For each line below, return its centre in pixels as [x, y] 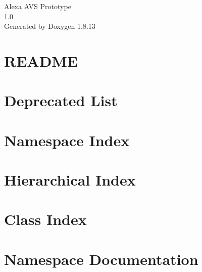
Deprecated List [61, 100]
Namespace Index [67, 140]
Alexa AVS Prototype [38, 6]
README [41, 60]
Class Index [45, 219]
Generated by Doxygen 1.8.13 [50, 26]
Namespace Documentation [101, 259]
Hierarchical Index [70, 180]
